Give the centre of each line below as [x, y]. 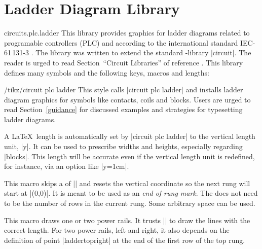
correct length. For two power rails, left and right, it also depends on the [117, 230]
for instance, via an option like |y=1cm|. [67, 166]
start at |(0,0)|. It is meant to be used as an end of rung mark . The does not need [131, 193]
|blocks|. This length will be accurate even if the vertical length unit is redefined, [129, 156]
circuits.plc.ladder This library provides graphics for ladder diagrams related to [127, 33]
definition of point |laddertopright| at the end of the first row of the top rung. [125, 240]
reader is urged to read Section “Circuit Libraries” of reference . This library [124, 62]
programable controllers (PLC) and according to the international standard [121, 42]
